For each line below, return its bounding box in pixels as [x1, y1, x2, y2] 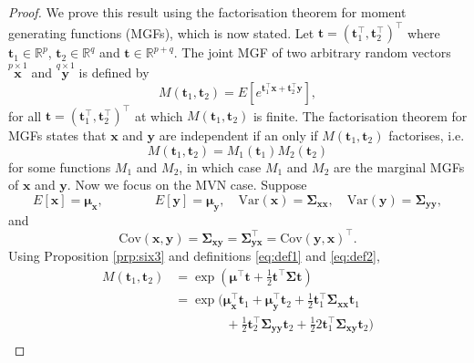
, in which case [179, 157, 262, 176]
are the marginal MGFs [334, 157, 465, 176]
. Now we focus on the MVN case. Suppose [67, 175, 307, 194]
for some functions [8, 157, 111, 176]
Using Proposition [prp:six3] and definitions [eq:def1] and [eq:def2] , [8, 246, 380, 265]
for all [8, 106, 42, 124]
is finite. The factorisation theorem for [252, 106, 468, 124]
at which [134, 106, 183, 124]
